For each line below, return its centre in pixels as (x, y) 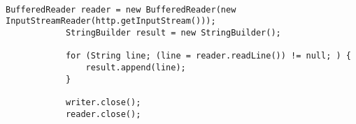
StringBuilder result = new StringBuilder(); (173, 32)
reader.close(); (103, 114)
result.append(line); (136, 67)
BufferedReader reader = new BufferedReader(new (121, 9)
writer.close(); (103, 102)
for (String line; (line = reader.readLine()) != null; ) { (208, 56)
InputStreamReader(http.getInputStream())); (111, 21)
